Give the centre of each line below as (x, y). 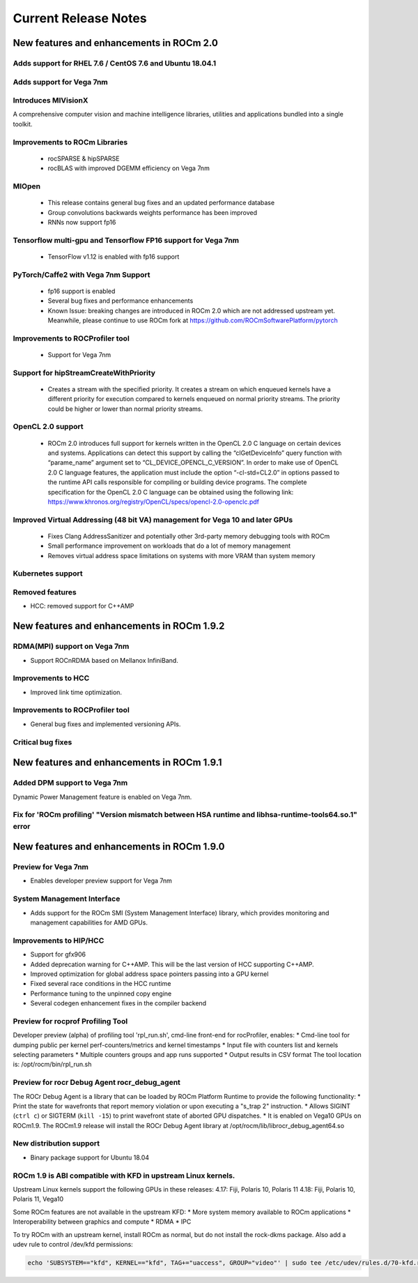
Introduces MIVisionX (51, 100)
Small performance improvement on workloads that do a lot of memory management (169, 546)
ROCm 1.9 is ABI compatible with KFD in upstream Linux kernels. (124, 1176)
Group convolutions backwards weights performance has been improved (153, 212)
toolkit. (23, 124)
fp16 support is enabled (82, 291)
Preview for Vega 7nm (51, 867)
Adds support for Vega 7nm (60, 82)
